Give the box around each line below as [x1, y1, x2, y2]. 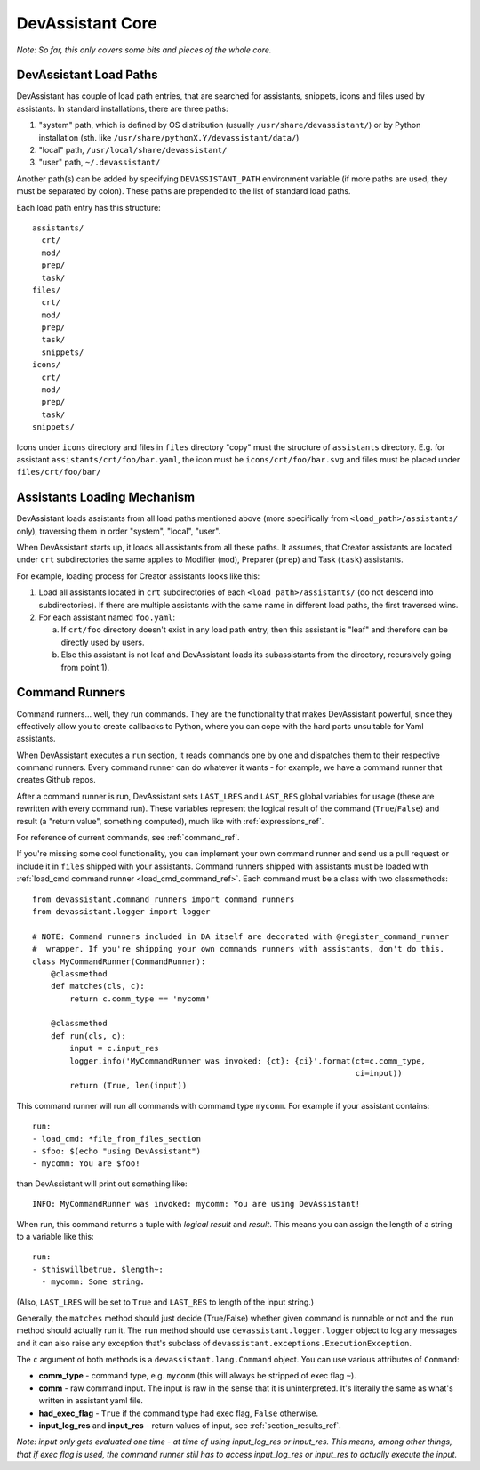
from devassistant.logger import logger [32, 906, 211, 916]
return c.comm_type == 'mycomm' [69, 993, 211, 1004]
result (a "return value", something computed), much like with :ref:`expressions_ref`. [16, 815, 324, 826]
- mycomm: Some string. [41, 1277, 146, 1287]
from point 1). [60, 662, 110, 672]
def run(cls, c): [50, 1031, 126, 1040]
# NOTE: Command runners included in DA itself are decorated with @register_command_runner [32, 931, 450, 942]
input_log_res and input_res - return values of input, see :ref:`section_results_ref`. [38, 1420, 341, 1431]
